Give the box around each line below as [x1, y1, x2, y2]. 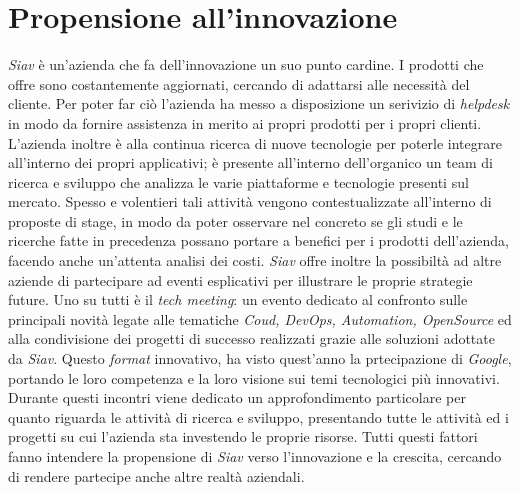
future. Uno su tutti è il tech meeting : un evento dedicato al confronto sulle [8, 289, 468, 310]
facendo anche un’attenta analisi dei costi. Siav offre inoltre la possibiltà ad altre [8, 250, 502, 271]
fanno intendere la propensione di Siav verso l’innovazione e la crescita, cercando [8, 446, 502, 466]
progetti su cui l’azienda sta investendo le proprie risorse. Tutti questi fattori [8, 426, 478, 447]
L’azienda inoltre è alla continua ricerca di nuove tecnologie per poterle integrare [8, 132, 502, 153]
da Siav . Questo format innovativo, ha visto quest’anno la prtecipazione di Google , [8, 348, 512, 369]
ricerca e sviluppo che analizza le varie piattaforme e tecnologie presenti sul [8, 171, 469, 192]
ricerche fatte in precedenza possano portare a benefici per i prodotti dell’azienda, [8, 230, 509, 251]
